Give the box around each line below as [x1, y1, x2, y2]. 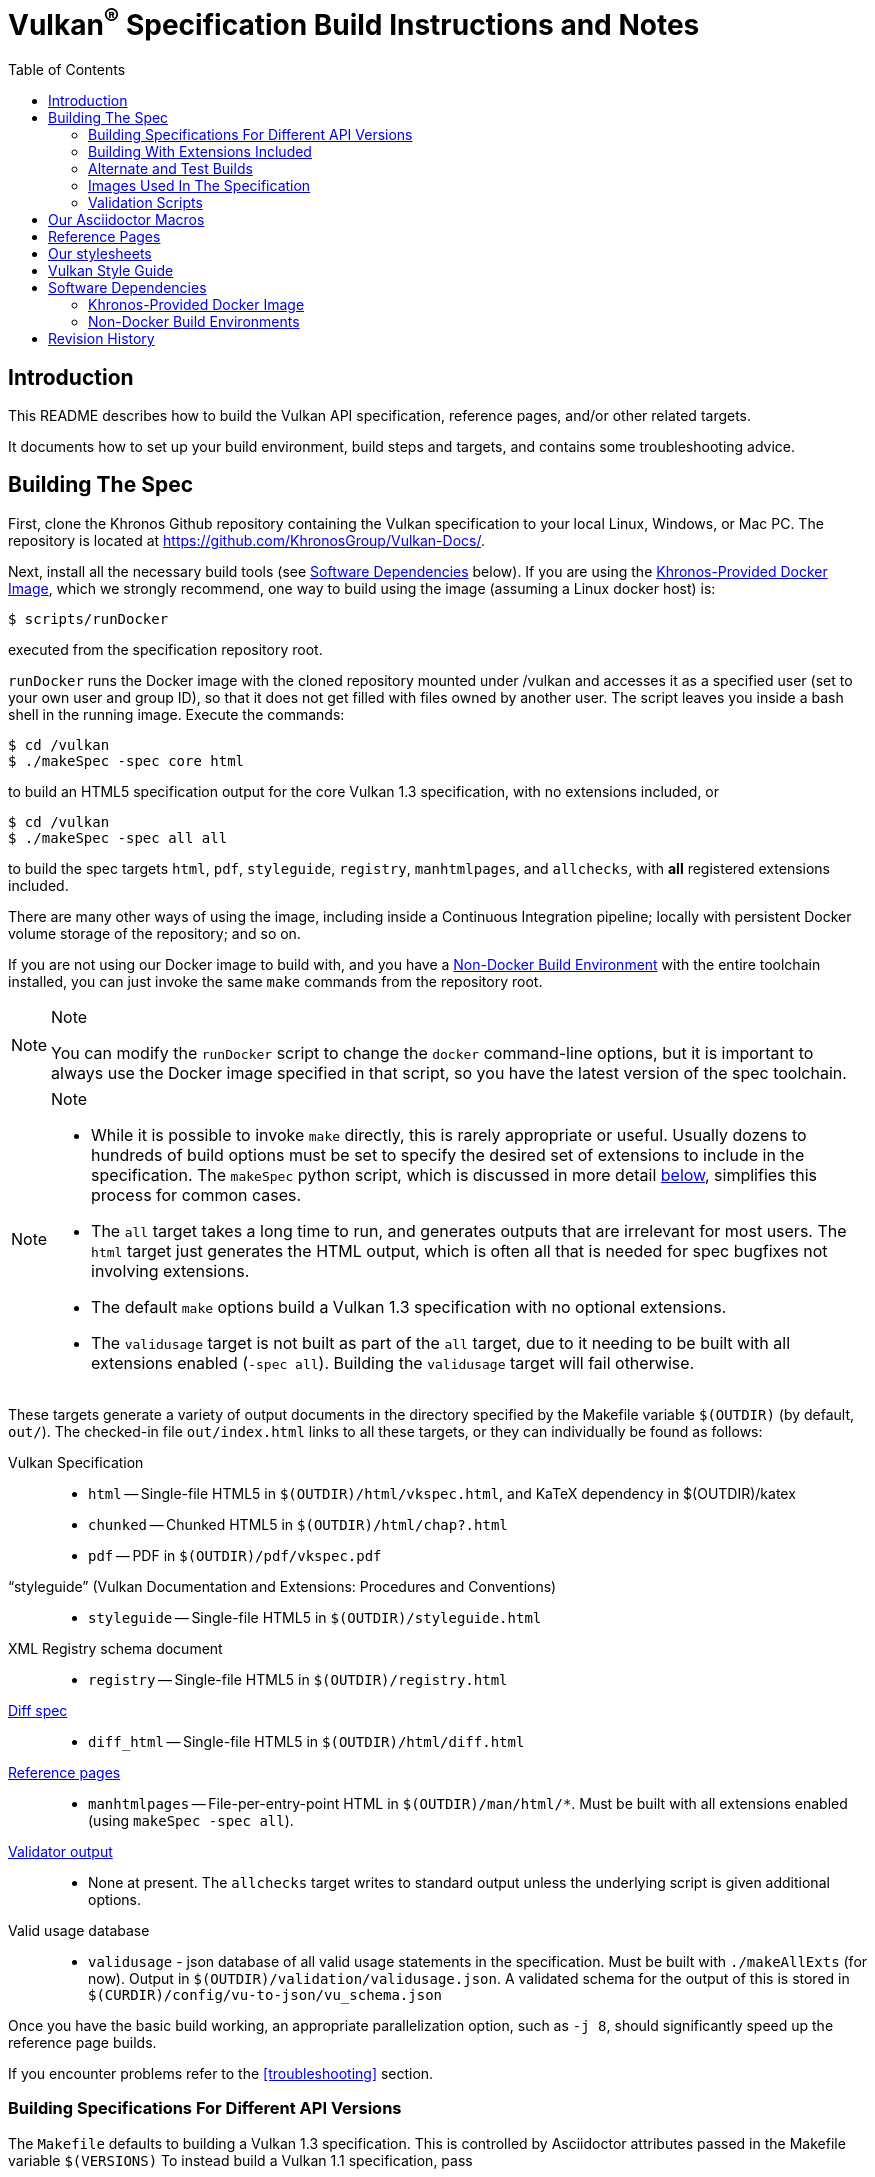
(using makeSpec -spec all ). [88, 1811, 294, 1829]
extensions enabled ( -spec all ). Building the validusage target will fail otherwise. [91, 1352, 695, 1373]
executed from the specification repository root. [8, 640, 323, 658]
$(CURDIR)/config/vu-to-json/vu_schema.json [88, 1986, 443, 2003]
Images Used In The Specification [88, 177, 311, 195]
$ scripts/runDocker [8, 610, 169, 627]
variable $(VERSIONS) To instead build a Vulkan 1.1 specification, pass [8, 2151, 473, 2169]
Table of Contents [8, 61, 126, 79]
